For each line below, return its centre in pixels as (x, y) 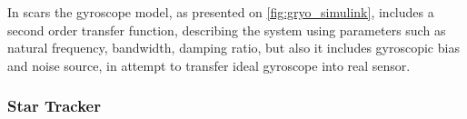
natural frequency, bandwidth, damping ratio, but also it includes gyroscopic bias (233, 48)
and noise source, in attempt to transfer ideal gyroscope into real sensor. (209, 65)
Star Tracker (54, 106)
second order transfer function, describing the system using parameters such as (227, 30)
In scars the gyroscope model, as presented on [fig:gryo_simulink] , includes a (221, 12)
